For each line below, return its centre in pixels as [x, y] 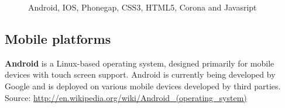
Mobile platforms [58, 38]
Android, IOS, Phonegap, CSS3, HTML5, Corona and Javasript [142, 7]
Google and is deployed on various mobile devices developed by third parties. [143, 86]
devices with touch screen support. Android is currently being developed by [140, 74]
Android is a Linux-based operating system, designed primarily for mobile [140, 63]
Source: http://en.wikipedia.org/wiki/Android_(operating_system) [126, 97]
